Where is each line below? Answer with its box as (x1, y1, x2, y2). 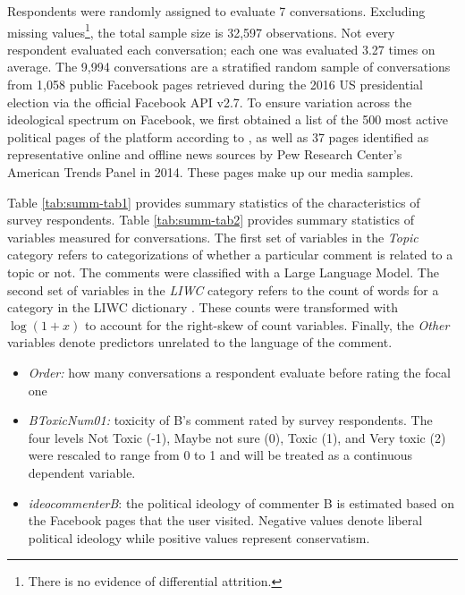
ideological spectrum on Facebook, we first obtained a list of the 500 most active (7, 110, 448, 129)
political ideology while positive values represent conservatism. (28, 528, 370, 547)
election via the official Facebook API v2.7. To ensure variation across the (7, 92, 412, 111)
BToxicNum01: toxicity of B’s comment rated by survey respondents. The (28, 411, 433, 429)
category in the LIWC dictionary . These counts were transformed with (7, 298, 398, 317)
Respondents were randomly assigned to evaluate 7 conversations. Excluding (7, 2, 426, 20)
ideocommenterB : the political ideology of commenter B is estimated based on (28, 493, 455, 512)
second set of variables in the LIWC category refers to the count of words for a (7, 280, 439, 299)
